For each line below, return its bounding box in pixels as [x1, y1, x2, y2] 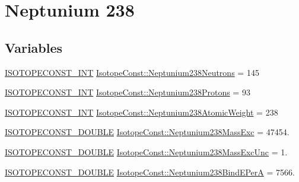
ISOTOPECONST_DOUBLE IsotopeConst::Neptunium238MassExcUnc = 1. [5, 145, 288, 158]
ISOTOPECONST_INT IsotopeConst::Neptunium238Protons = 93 [5, 86, 250, 98]
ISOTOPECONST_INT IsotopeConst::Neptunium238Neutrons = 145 [5, 66, 259, 78]
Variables [5, 38, 63, 56]
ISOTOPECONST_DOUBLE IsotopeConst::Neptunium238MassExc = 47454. [5, 126, 290, 138]
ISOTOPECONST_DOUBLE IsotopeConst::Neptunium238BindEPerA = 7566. [5, 165, 295, 178]
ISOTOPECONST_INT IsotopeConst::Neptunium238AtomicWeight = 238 [5, 106, 278, 118]
